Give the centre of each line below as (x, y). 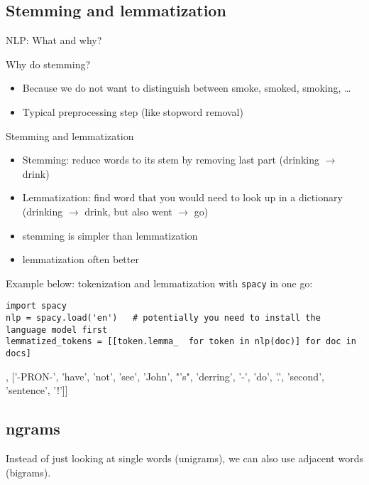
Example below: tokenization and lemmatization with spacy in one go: (159, 283)
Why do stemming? (48, 64)
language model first (57, 330)
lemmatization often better (81, 259)
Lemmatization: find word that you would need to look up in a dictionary (182, 197)
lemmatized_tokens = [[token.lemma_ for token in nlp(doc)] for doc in (181, 342)
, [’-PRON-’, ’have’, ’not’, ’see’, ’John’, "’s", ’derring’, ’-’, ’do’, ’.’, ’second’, (165, 376)
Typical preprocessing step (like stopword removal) (133, 111)
